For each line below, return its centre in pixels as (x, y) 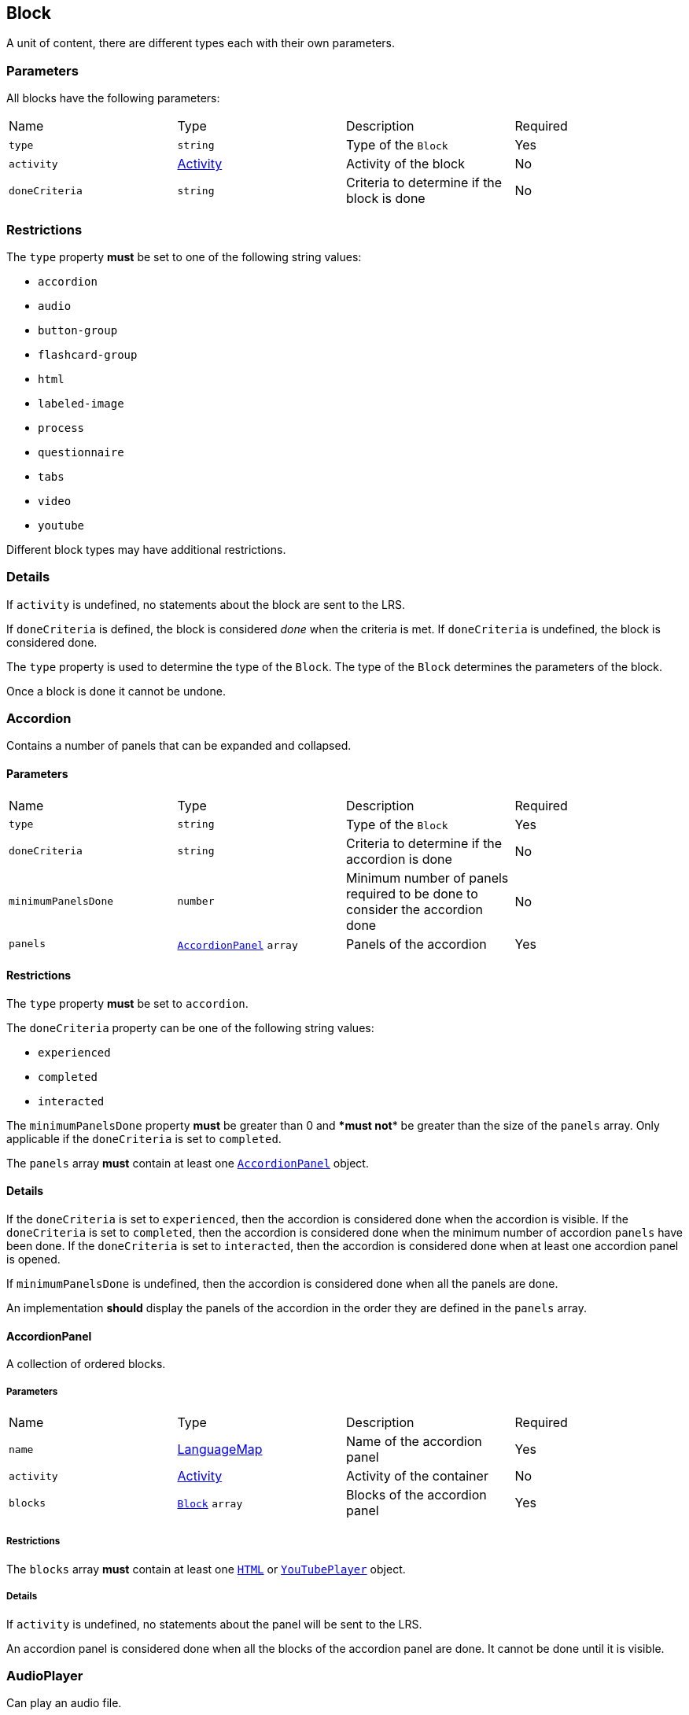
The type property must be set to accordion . (127, 1003)
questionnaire (81, 452)
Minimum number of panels (427, 878)
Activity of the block (405, 164)
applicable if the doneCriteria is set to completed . (144, 1138)
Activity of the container (417, 1476)
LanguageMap (220, 1449)
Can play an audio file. (64, 1703)
